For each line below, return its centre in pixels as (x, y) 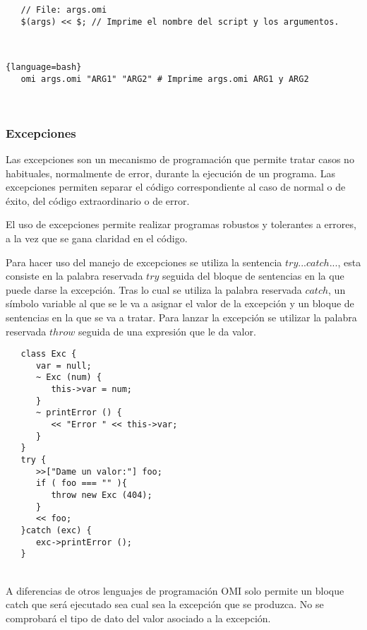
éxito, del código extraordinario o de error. (98, 200)
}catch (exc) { (56, 530)
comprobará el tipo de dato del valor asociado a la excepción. (138, 618)
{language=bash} (44, 67)
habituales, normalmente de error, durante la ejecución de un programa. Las (170, 173)
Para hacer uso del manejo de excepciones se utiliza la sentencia (144, 262)
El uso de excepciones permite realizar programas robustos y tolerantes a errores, (181, 224)
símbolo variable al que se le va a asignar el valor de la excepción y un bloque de (180, 303)
